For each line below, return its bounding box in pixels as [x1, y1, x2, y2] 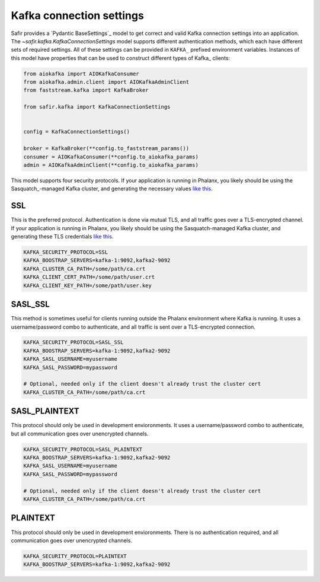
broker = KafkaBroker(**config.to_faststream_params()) [23, 145, 190, 152]
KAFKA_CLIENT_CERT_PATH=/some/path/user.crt [23, 273, 155, 281]
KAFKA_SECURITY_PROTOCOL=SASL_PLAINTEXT [23, 446, 142, 453]
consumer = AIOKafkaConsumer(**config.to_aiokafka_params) [23, 153, 199, 160]
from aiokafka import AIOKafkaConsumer [23, 70, 139, 77]
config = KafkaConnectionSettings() [23, 128, 130, 135]
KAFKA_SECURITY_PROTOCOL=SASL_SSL [23, 339, 124, 346]
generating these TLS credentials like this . [11, 233, 114, 240]
